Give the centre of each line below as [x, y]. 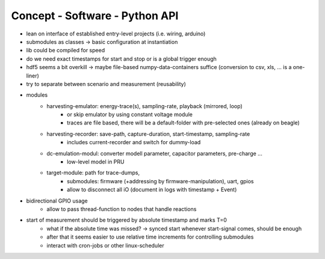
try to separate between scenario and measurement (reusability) [106, 84]
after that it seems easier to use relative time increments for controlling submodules [150, 237]
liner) [32, 76]
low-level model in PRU [96, 162]
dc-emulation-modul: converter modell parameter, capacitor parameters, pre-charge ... [155, 153]
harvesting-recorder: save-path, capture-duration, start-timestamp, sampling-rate [148, 134]
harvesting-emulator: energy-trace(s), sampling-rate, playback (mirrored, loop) [145, 106]
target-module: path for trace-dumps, [93, 173]
